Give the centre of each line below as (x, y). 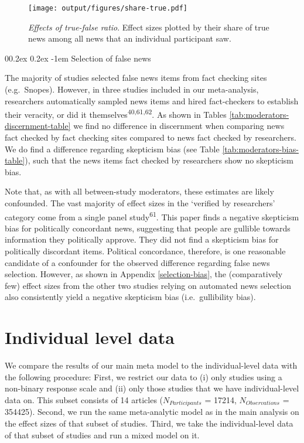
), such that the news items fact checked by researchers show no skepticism (159, 160)
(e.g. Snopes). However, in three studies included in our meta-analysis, (132, 89)
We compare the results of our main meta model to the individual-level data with (151, 365)
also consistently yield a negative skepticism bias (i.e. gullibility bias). (130, 297)
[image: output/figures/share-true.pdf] (108, 8)
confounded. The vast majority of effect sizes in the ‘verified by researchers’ (140, 203)
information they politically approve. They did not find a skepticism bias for (142, 239)
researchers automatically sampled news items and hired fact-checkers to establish (152, 100)
